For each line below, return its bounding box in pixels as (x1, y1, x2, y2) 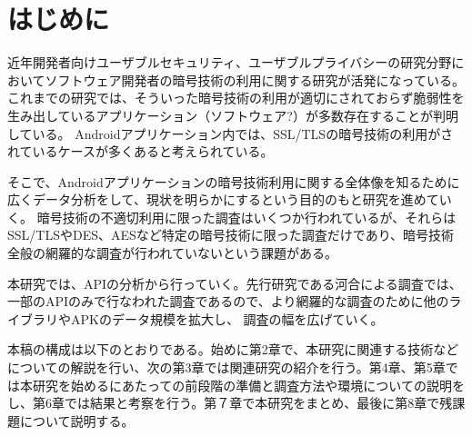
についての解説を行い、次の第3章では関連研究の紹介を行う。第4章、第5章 (7, 358, 446, 377)
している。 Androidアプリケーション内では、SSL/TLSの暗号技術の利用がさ (7, 124, 454, 143)
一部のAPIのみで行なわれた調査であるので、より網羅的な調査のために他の (7, 292, 449, 311)
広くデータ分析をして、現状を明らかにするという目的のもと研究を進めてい (7, 190, 452, 209)
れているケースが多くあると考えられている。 (7, 142, 274, 161)
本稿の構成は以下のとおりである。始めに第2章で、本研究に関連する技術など (7, 340, 459, 359)
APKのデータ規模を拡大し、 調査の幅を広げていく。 (70, 309, 384, 328)
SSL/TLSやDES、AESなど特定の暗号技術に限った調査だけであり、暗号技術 (7, 225, 455, 244)
